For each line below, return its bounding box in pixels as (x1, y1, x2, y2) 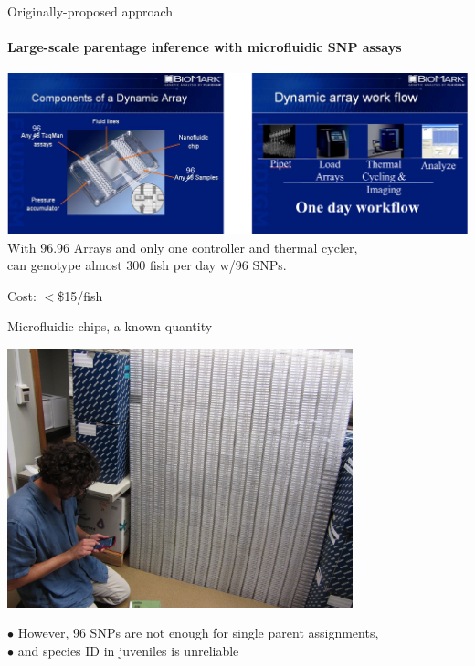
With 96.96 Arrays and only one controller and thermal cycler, (7, 237, 358, 256)
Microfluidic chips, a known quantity (7, 317, 213, 336)
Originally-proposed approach (7, 2, 174, 20)
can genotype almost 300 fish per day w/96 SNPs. (7, 255, 287, 275)
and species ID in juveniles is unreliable (17, 640, 239, 660)
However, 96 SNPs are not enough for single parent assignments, (17, 623, 379, 642)
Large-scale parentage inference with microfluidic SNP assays (7, 37, 402, 57)
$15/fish (58, 286, 103, 305)
